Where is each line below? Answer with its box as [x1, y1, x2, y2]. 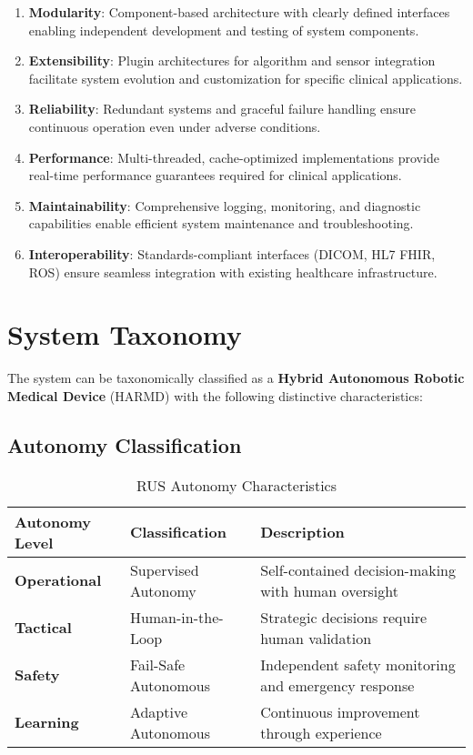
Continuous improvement [260, 700, 420, 722]
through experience [260, 721, 382, 743]
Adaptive [129, 700, 188, 722]
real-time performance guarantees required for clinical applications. [28, 166, 402, 185]
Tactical [15, 617, 72, 639]
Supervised [129, 559, 199, 580]
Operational [15, 569, 102, 591]
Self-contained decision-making [260, 559, 457, 580]
